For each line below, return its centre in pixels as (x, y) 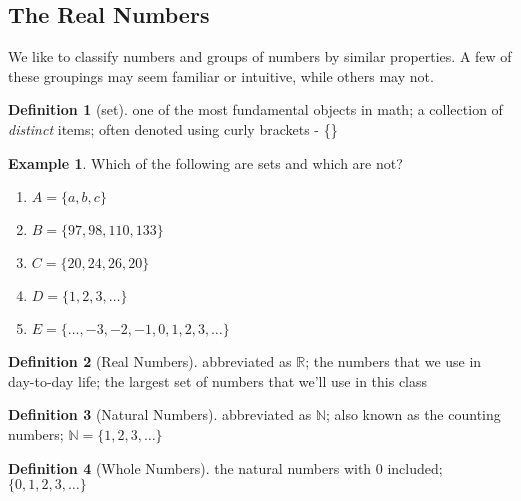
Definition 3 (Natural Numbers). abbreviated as (160, 414)
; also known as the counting (413, 414)
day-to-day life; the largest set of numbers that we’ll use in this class (218, 380)
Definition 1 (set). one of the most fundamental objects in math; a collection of (255, 109)
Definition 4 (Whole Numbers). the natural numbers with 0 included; (225, 467)
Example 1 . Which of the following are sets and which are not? (205, 162)
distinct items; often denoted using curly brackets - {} (173, 128)
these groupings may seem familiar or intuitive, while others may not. (221, 75)
